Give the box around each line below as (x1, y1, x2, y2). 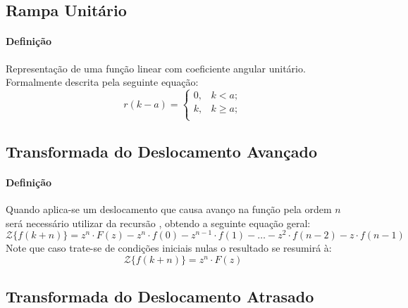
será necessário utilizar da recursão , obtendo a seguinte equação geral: (6, 215, 311, 230)
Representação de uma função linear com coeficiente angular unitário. (6, 60, 306, 75)
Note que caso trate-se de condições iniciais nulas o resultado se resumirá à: (6, 240, 332, 255)
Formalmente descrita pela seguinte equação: (6, 75, 199, 89)
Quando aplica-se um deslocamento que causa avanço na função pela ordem (6, 201, 332, 216)
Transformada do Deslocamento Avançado (6, 140, 317, 162)
